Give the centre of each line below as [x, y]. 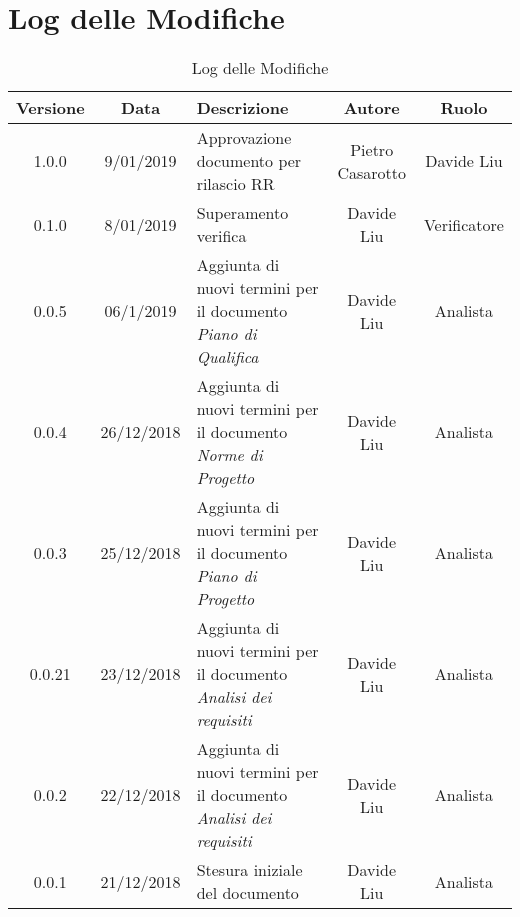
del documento [247, 893]
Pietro [372, 149]
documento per [249, 161]
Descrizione [242, 108]
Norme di [229, 455]
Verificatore [463, 224]
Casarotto [371, 172]
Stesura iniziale [249, 870]
